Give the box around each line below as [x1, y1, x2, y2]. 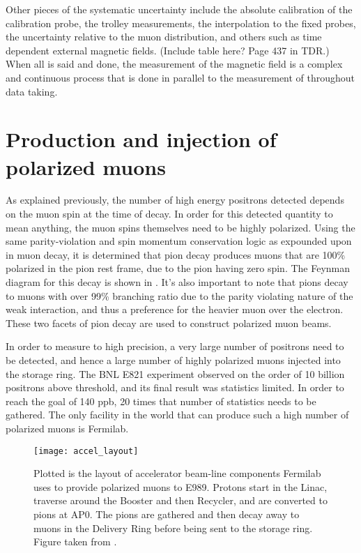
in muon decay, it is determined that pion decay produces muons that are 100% [6, 247, 346, 262]
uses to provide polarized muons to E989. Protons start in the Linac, [33, 479, 328, 494]
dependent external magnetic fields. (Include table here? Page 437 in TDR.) [6, 43, 330, 57]
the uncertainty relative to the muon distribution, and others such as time [6, 29, 322, 44]
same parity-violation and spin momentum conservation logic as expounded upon [6, 234, 352, 248]
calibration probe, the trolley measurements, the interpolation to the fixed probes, [6, 15, 356, 30]
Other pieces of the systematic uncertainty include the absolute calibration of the [6, 2, 353, 16]
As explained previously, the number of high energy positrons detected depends [6, 192, 344, 207]
